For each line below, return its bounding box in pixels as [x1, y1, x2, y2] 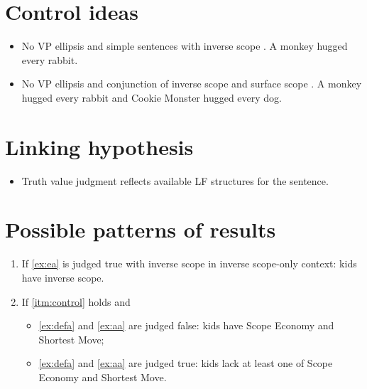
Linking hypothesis [5, 132, 194, 161]
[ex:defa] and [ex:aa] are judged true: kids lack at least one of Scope [38, 356, 333, 371]
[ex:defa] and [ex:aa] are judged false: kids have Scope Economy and [38, 318, 334, 333]
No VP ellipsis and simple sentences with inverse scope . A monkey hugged [21, 38, 348, 53]
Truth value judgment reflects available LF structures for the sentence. [21, 173, 329, 188]
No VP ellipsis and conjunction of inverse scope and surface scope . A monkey [21, 76, 362, 91]
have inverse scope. [21, 270, 104, 284]
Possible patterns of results [5, 215, 276, 244]
